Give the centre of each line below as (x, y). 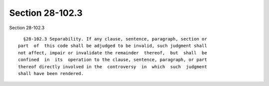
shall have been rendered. (51, 73)
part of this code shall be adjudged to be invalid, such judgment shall (113, 46)
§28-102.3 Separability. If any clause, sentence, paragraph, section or (115, 39)
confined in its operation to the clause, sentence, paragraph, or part (113, 60)
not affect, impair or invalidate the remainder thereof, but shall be (113, 53)
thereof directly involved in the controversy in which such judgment (113, 66)
